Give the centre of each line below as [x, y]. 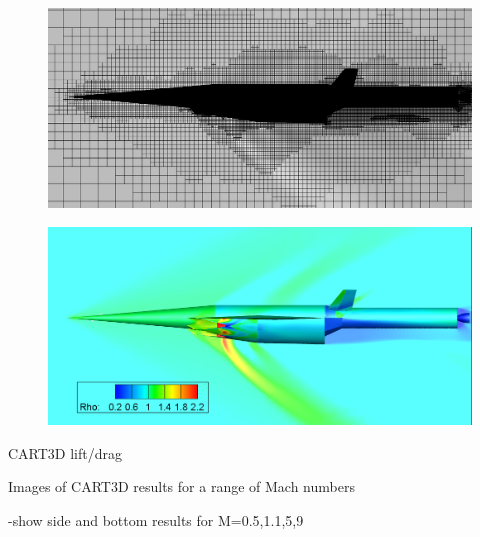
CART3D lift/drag [65, 452]
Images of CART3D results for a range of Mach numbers [181, 486]
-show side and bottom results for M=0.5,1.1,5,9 [156, 519]
